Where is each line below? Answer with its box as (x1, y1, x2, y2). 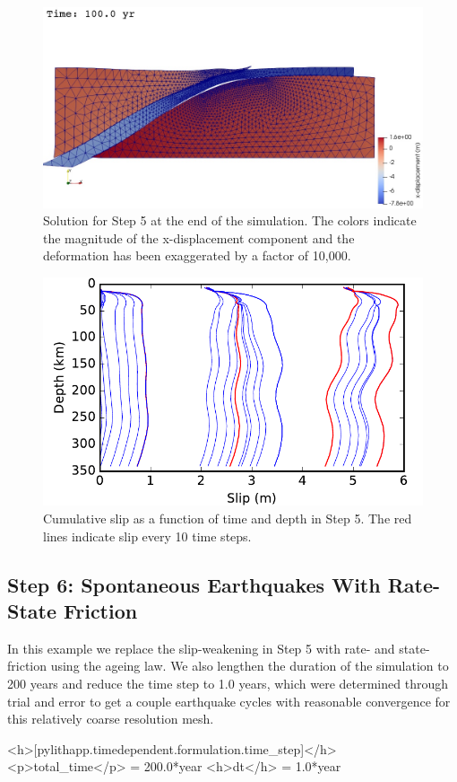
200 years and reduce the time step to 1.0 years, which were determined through (7, 673, 448, 692)
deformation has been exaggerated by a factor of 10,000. (43, 246, 351, 265)
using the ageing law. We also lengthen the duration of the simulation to (50, 656, 449, 675)
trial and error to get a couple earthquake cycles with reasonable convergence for (7, 691, 451, 710)
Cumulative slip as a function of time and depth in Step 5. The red (43, 508, 412, 527)
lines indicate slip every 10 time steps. (43, 526, 252, 545)
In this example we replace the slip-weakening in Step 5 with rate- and (7, 638, 395, 657)
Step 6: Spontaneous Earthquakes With (7, 570, 381, 598)
